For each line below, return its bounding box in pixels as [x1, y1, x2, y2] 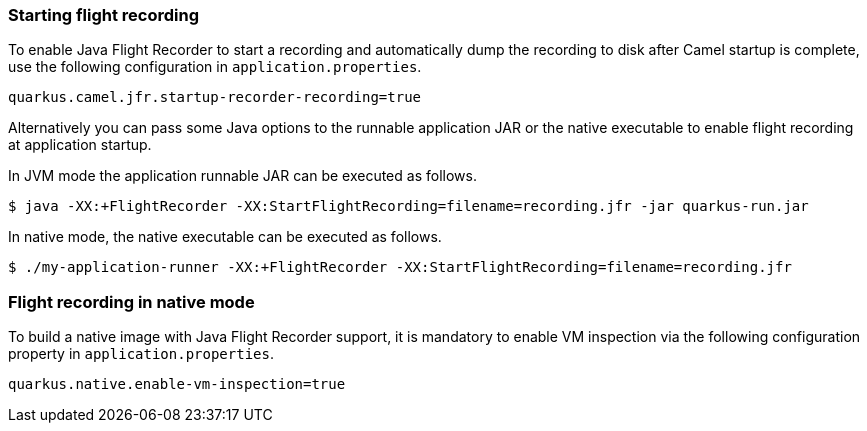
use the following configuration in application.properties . [8, 58, 422, 76]
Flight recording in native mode [8, 291, 255, 312]
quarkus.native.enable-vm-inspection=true [8, 376, 346, 393]
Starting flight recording [8, 5, 200, 25]
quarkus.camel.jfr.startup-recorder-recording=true [8, 89, 422, 106]
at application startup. [8, 136, 152, 154]
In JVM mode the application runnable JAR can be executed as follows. [8, 167, 477, 185]
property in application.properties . [8, 345, 274, 363]
